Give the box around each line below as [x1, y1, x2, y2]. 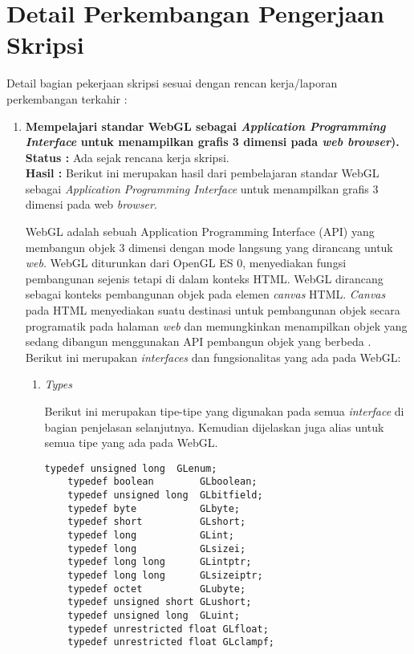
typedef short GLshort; [67, 516, 246, 528]
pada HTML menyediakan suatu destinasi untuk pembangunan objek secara [25, 302, 400, 319]
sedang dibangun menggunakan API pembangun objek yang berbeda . [25, 333, 371, 350]
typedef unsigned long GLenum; [44, 462, 217, 474]
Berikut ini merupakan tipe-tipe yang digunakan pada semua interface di [44, 403, 404, 419]
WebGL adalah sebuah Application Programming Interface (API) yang [25, 223, 375, 240]
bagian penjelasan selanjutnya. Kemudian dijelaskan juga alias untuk [44, 418, 384, 435]
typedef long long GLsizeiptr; [67, 570, 263, 582]
